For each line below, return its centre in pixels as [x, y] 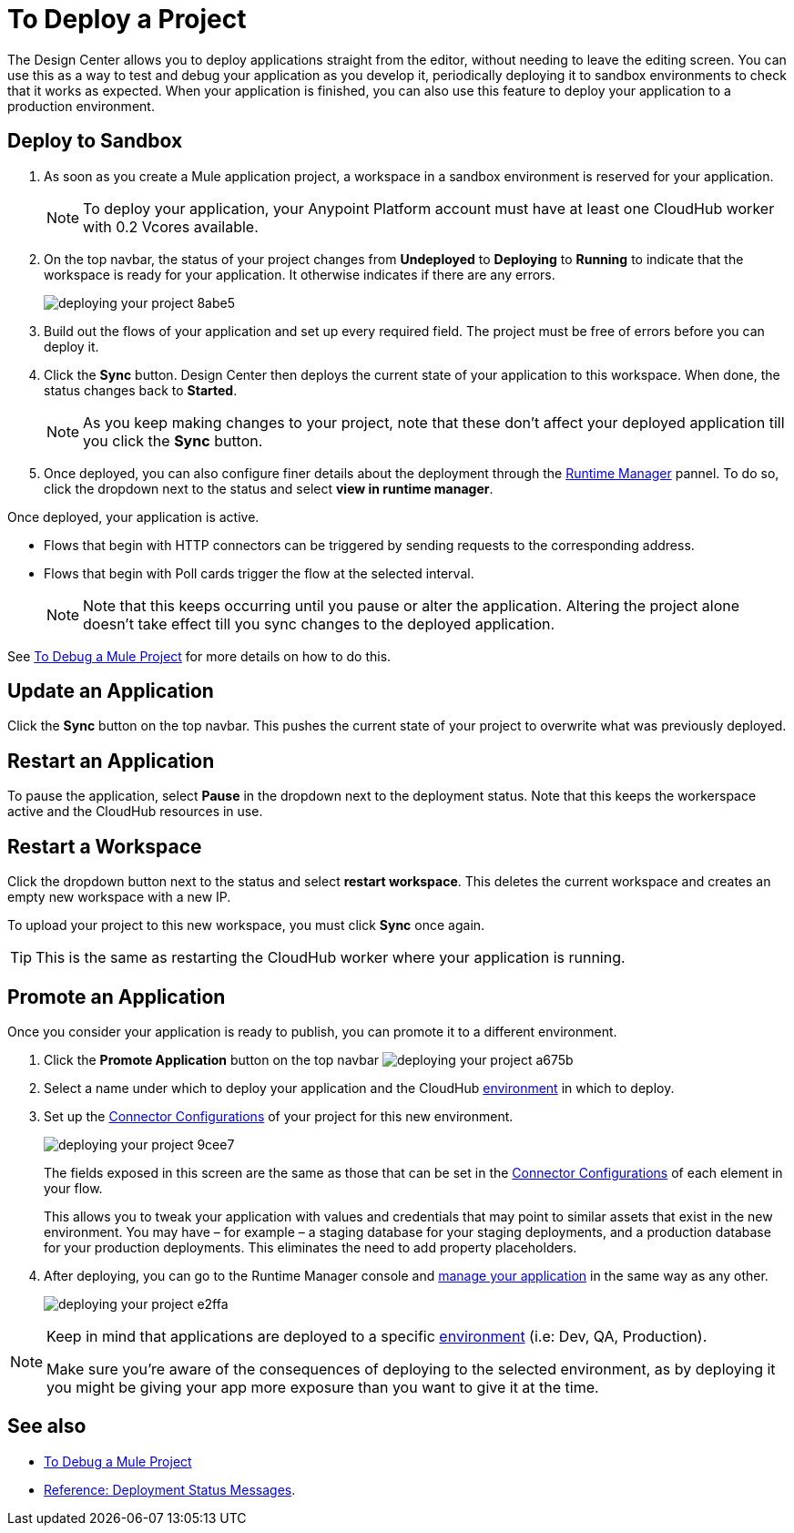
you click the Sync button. [173, 440]
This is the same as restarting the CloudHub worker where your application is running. [331, 958]
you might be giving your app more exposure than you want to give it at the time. [323, 1387]
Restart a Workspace [105, 846]
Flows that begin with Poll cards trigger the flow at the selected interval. [259, 573]
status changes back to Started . [141, 390]
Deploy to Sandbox [95, 141]
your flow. [73, 1188]
